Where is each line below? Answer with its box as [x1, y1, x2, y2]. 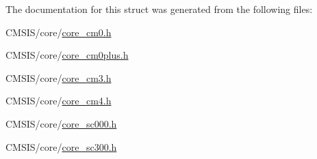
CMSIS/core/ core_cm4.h [5, 93, 112, 108]
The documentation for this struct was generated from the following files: [5, 2, 313, 16]
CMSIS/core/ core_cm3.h [5, 70, 112, 85]
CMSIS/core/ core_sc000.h [5, 116, 117, 130]
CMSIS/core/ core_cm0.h [5, 25, 112, 39]
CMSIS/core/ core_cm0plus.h [5, 48, 129, 62]
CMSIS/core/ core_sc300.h [5, 139, 117, 154]
